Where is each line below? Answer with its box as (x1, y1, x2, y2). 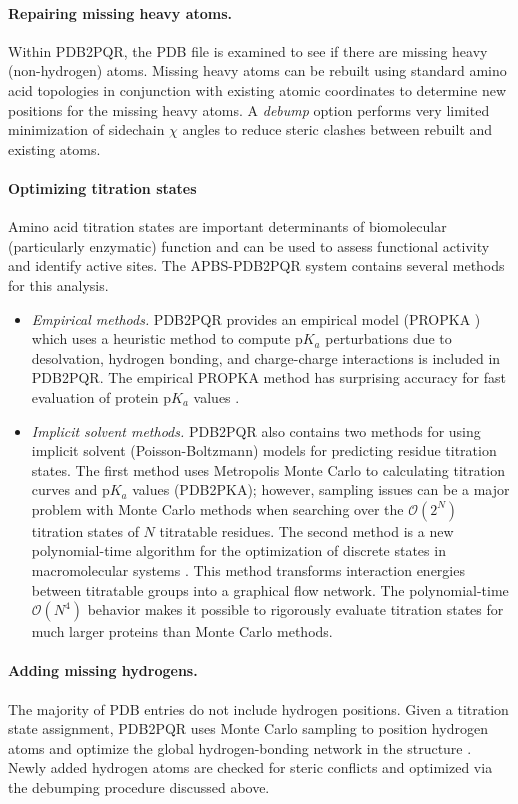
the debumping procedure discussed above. (8, 777, 270, 798)
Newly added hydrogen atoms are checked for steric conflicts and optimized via (8, 757, 493, 778)
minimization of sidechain (8, 119, 165, 140)
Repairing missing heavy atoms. (8, 2, 232, 23)
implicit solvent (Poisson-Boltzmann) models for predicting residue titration (31, 440, 497, 461)
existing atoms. (8, 138, 101, 159)
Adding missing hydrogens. (8, 660, 198, 681)
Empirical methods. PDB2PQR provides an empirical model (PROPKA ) (31, 308, 481, 329)
